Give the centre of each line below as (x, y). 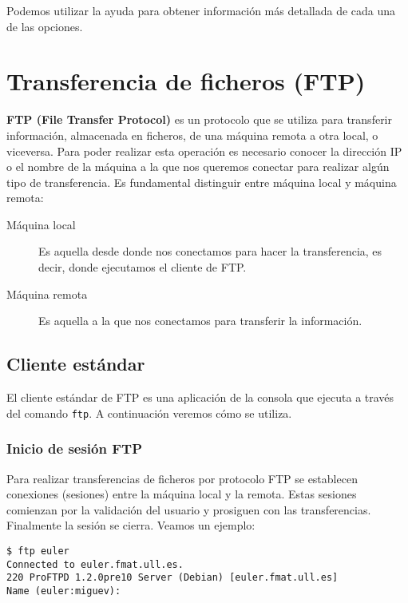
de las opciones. (45, 26)
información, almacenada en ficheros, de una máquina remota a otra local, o (192, 135)
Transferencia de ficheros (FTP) (186, 81)
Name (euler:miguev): (64, 591)
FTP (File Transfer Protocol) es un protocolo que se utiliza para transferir (199, 119)
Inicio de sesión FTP (75, 448)
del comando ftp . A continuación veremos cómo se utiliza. (149, 413)
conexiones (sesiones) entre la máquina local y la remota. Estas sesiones (182, 494)
